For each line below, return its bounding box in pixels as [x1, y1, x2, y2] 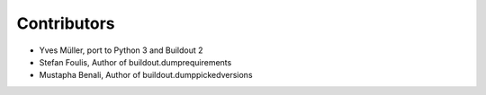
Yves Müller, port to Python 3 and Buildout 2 [39, 45, 203, 56]
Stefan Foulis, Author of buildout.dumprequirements [39, 56, 232, 67]
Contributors [16, 13, 116, 33]
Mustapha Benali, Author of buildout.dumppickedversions [39, 70, 253, 81]
